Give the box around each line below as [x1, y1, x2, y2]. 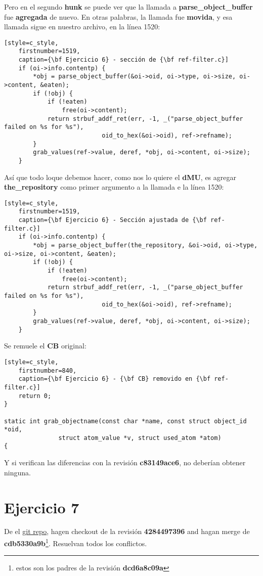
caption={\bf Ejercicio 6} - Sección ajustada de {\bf [18, 216, 207, 224]
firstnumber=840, [18, 367, 77, 374]
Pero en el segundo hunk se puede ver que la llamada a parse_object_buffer [4, 2, 253, 12]
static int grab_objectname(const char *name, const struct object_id [4, 417, 247, 425]
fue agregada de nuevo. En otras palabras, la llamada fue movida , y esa [4, 11, 233, 22]
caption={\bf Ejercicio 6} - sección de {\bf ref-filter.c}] [18, 56, 229, 64]
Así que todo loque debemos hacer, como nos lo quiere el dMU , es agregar [4, 171, 236, 182]
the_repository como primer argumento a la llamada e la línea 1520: [4, 182, 224, 192]
